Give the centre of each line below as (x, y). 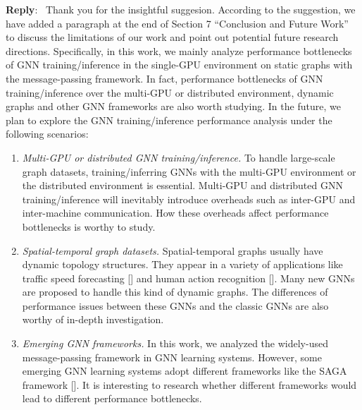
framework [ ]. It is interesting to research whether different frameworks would (189, 384)
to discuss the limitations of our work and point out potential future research (172, 37)
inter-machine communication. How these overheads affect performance (175, 213)
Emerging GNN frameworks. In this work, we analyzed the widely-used (175, 343)
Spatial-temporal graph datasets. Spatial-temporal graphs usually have (173, 250)
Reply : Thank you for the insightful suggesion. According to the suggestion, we (181, 9)
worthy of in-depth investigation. (93, 319)
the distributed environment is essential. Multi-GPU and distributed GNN (182, 185)
